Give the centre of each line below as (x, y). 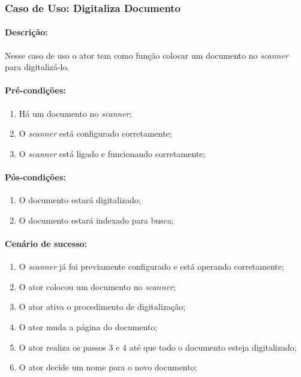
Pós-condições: (35, 177)
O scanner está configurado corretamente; (95, 133)
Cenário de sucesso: (46, 243)
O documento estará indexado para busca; (96, 220)
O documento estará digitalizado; (80, 200)
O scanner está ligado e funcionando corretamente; (112, 153)
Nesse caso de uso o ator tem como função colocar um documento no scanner (147, 55)
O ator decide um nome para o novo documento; (108, 367)
